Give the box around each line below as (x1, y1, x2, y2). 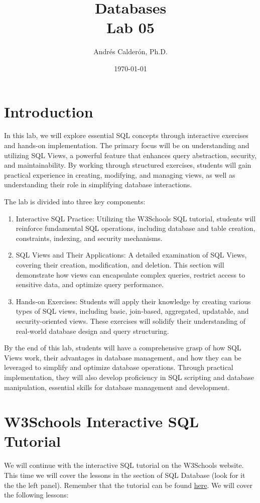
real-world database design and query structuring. (16, 325, 169, 336)
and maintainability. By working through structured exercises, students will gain (4, 160, 251, 170)
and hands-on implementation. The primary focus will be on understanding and (4, 140, 249, 151)
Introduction (4, 101, 93, 121)
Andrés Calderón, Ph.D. (93, 46, 168, 57)
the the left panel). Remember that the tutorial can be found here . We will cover (4, 479, 253, 490)
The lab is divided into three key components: (4, 196, 146, 206)
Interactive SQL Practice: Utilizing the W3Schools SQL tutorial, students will (16, 213, 256, 223)
